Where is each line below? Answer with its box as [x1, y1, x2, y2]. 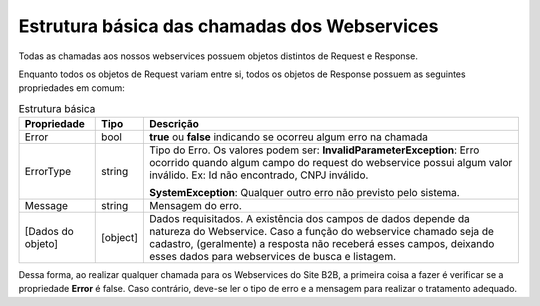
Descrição [149, 117, 200, 131]
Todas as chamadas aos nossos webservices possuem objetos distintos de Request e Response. [18, 50, 419, 62]
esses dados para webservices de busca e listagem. [149, 250, 397, 264]
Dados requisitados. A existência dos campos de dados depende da [149, 212, 470, 226]
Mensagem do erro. [149, 199, 242, 213]
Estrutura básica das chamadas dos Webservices [18, 15, 439, 37]
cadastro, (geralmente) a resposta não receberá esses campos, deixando [149, 237, 495, 251]
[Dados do [24, 225, 74, 239]
